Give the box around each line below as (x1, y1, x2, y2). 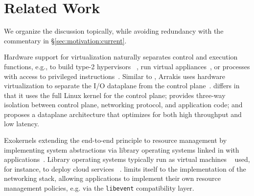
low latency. (4, 118, 39, 129)
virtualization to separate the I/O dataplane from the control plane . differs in (4, 80, 240, 91)
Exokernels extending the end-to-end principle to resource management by (4, 135, 227, 145)
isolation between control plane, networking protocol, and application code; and (4, 99, 243, 110)
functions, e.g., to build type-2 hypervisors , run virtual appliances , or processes (4, 61, 250, 71)
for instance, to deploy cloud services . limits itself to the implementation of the (4, 163, 246, 174)
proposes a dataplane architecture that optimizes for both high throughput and (4, 109, 242, 119)
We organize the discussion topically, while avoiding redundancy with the (4, 26, 224, 36)
